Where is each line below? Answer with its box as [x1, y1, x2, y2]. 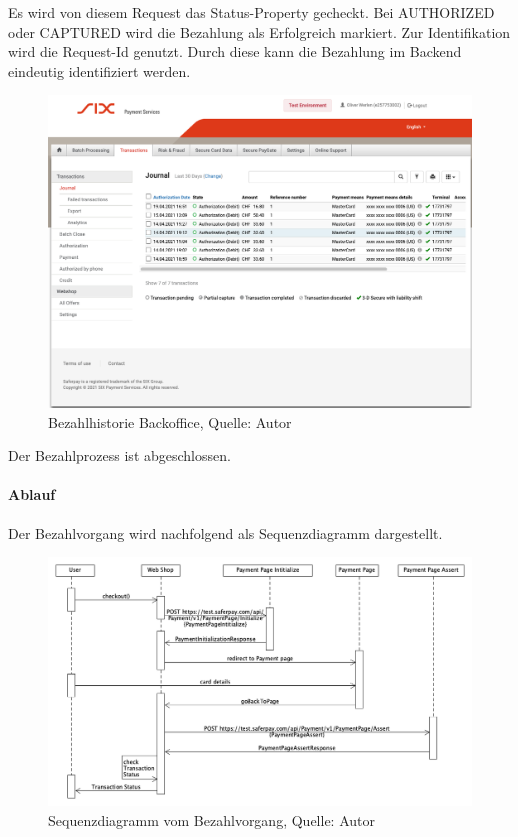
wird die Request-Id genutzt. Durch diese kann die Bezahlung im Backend [8, 41, 462, 62]
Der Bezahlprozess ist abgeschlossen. [8, 445, 231, 466]
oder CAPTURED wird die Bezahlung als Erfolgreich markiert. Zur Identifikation [8, 21, 511, 42]
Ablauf [8, 484, 56, 505]
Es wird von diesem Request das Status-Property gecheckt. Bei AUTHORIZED [8, 2, 495, 22]
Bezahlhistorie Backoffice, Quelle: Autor [48, 411, 292, 432]
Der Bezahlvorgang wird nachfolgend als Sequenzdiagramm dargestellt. [8, 522, 443, 543]
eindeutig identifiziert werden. [8, 60, 191, 81]
